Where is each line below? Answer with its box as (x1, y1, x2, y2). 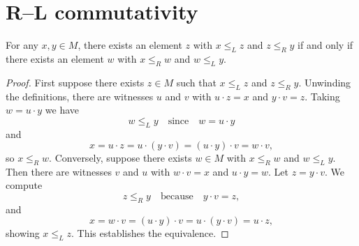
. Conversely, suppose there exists (49, 151, 192, 165)
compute (6, 178, 43, 192)
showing (6, 226, 40, 240)
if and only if (298, 38, 353, 52)
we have (45, 102, 80, 117)
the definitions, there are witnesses (6, 89, 154, 103)
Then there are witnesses (6, 164, 112, 178)
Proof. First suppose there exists (6, 75, 145, 89)
